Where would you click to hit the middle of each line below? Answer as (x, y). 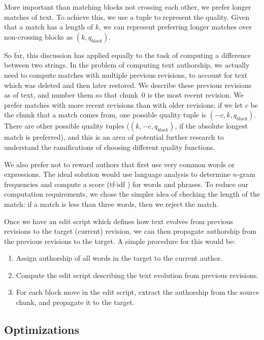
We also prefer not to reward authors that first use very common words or (120, 164)
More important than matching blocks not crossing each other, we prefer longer (128, 7)
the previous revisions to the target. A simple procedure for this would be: (120, 241)
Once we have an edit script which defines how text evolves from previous (119, 221)
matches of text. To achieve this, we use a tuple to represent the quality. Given (127, 17)
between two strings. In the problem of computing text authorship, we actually (127, 65)
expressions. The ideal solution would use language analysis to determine (117, 174)
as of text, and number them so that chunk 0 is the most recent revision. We (124, 95)
